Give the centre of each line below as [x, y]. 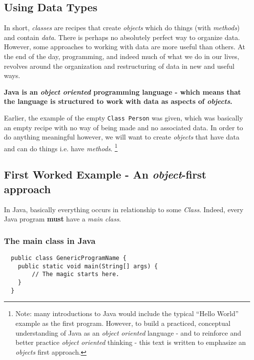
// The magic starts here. [76, 274]
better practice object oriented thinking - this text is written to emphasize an [131, 342]
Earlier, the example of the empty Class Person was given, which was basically [124, 117]
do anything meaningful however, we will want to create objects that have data [122, 137]
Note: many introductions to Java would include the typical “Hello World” [127, 313]
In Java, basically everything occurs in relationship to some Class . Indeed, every [124, 209]
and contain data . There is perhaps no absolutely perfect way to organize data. [122, 37]
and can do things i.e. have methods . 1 [61, 147]
